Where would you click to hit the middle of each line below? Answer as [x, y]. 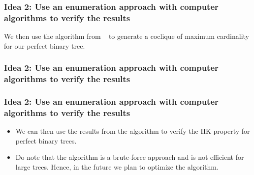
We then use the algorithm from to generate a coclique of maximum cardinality [127, 36]
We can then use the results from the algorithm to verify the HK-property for [133, 131]
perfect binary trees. [46, 140]
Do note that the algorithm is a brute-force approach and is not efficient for [130, 157]
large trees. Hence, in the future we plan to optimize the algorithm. [117, 167]
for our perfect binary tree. [45, 45]
